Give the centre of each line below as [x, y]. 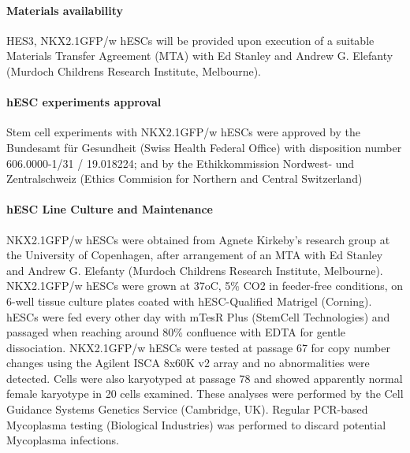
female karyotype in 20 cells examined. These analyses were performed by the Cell [205, 394]
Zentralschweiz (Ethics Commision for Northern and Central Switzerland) [184, 178]
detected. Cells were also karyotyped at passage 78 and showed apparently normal [205, 378]
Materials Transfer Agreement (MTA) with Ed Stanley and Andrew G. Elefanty [200, 56]
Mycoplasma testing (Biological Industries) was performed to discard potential [196, 424]
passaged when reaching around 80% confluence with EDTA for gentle [176, 332]
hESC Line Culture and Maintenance [110, 209]
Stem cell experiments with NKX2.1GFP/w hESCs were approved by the [183, 132]
